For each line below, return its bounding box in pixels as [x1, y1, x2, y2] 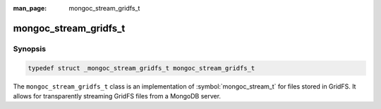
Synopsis [13, 44, 46, 53]
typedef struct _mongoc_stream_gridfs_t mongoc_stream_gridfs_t [28, 64, 255, 72]
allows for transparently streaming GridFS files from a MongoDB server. [13, 91, 222, 100]
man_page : [13, 4, 47, 12]
